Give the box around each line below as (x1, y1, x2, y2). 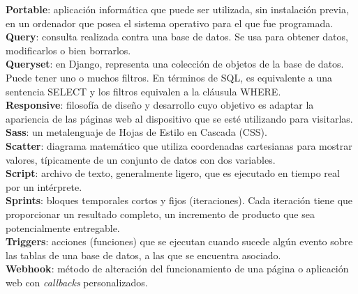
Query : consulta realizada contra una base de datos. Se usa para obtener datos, (6, 29, 348, 44)
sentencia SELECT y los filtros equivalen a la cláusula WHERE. (6, 84, 281, 98)
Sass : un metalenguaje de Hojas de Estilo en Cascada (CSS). (6, 125, 267, 139)
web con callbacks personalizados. (6, 274, 148, 289)
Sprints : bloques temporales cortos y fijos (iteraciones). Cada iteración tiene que (6, 193, 353, 208)
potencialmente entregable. (6, 220, 120, 235)
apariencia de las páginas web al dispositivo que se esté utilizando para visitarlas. (6, 111, 353, 125)
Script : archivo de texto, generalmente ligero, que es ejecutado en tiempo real (6, 166, 340, 180)
